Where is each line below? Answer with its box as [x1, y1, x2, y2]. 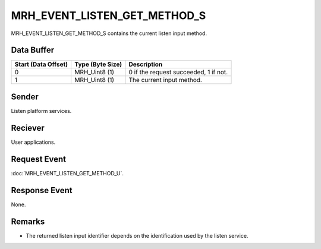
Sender [11, 92, 39, 102]
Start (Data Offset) [14, 60, 68, 68]
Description [128, 60, 163, 68]
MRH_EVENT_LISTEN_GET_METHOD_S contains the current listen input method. [11, 30, 207, 37]
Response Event [11, 185, 73, 196]
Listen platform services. [11, 107, 72, 114]
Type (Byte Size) [74, 60, 122, 68]
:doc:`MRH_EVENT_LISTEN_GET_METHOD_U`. [11, 169, 124, 176]
